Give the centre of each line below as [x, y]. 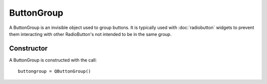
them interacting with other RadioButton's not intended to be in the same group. [90, 34]
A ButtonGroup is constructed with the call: [53, 60]
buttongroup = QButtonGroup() [55, 71]
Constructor [28, 48]
